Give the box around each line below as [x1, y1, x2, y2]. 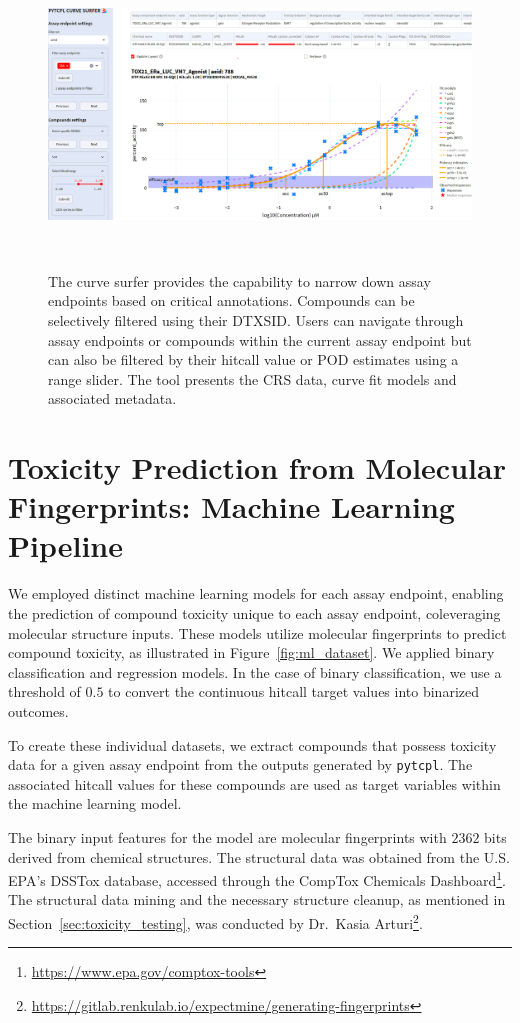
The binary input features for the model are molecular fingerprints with [8, 827, 447, 848]
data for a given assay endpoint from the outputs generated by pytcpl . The [8, 754, 473, 775]
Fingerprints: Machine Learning [8, 486, 455, 527]
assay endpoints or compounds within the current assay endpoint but [48, 329, 472, 350]
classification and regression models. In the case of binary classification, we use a [8, 661, 502, 682]
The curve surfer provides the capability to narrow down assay [48, 270, 431, 291]
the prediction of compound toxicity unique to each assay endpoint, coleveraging [8, 603, 501, 624]
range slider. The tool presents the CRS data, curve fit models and [48, 368, 457, 389]
